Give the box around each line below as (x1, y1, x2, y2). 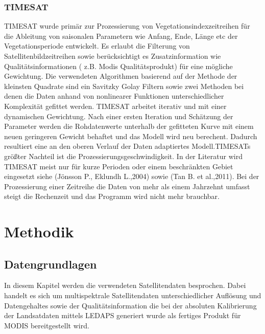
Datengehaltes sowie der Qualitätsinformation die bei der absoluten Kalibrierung (4, 300, 257, 310)
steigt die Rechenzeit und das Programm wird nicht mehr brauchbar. (4, 191, 220, 202)
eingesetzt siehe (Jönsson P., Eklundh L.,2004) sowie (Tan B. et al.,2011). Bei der (4, 171, 259, 182)
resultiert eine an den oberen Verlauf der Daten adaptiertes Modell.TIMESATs (4, 141, 251, 151)
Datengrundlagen (4, 256, 97, 272)
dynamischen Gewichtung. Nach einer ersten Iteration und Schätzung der (4, 110, 233, 121)
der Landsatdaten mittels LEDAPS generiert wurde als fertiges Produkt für (4, 310, 241, 321)
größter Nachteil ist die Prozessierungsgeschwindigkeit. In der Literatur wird (4, 150, 243, 161)
